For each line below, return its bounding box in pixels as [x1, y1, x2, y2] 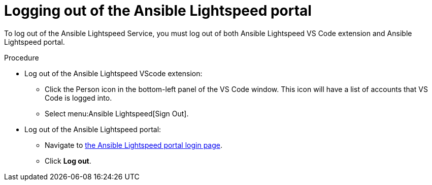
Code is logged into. [45, 93, 112, 102]
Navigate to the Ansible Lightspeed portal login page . [45, 140, 223, 149]
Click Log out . [45, 156, 91, 165]
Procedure [4, 53, 39, 62]
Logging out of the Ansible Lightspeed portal [4, 2, 312, 19]
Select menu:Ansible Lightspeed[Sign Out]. [45, 109, 189, 118]
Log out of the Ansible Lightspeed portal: [24, 125, 161, 134]
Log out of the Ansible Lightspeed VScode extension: [24, 69, 203, 78]
